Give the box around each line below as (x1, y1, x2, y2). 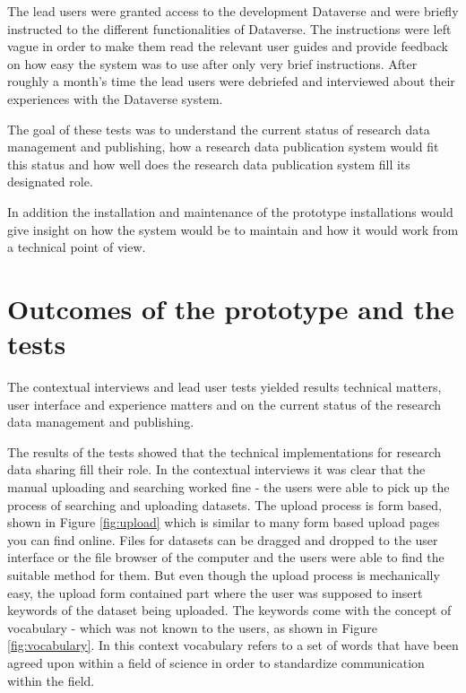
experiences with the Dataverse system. (7, 89, 223, 108)
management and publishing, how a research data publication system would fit (7, 137, 439, 156)
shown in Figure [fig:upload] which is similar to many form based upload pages (7, 513, 440, 532)
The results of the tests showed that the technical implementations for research (7, 442, 442, 461)
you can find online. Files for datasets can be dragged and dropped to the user (7, 530, 438, 549)
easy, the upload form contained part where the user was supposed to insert (7, 583, 423, 602)
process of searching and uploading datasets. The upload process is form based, (7, 495, 443, 514)
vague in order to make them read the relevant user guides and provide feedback (7, 37, 448, 56)
